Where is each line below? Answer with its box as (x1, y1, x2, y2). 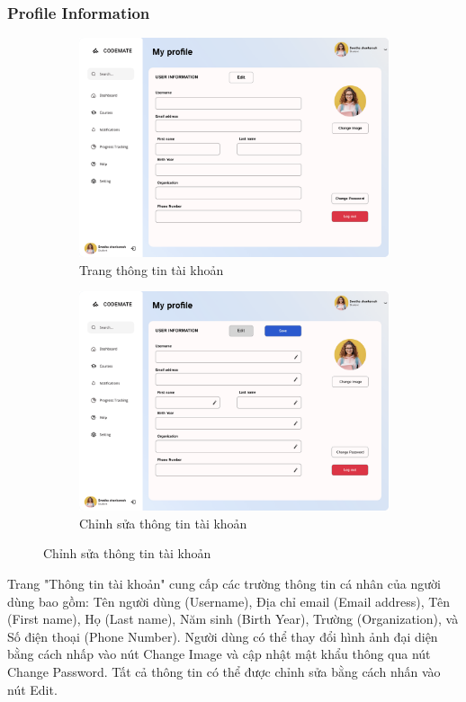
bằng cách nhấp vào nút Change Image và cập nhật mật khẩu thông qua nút (7, 644, 431, 663)
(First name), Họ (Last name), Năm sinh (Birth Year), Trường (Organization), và (7, 609, 459, 628)
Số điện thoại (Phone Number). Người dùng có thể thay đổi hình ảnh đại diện (7, 626, 438, 645)
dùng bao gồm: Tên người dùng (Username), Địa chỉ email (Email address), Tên (7, 591, 451, 610)
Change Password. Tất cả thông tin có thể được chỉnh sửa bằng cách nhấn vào (7, 662, 441, 680)
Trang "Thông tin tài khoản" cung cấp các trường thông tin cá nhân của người (7, 573, 441, 592)
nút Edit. (7, 680, 58, 698)
